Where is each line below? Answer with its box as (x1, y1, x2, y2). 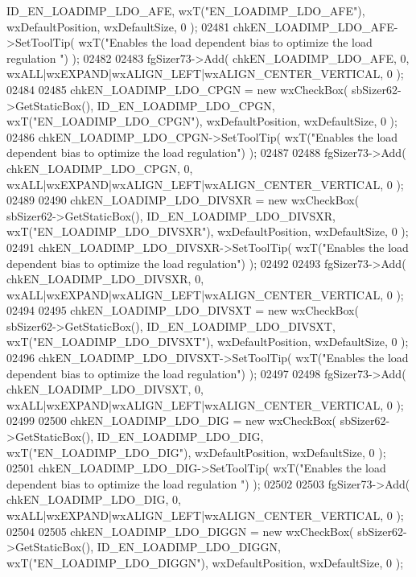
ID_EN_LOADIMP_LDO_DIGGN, (97, 538, 281, 555)
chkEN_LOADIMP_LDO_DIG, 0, (6, 491, 181, 508)
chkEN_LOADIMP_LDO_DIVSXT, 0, (6, 381, 204, 398)
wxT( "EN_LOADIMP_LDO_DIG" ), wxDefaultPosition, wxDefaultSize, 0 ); (6, 443, 386, 460)
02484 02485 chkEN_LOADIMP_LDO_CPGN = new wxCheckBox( (6, 80, 348, 97)
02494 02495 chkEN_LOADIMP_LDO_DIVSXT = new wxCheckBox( (6, 302, 359, 319)
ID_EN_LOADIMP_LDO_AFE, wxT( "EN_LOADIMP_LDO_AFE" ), (6, 2, 365, 19)
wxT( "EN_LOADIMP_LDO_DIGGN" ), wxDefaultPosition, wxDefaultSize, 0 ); (6, 554, 404, 571)
